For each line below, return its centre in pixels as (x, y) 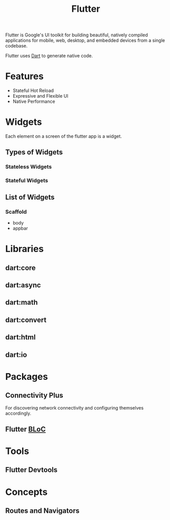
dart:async (23, 285)
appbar (20, 228)
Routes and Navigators (42, 511)
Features (25, 76)
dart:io (16, 355)
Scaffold (16, 212)
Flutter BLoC (26, 429)
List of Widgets (30, 197)
